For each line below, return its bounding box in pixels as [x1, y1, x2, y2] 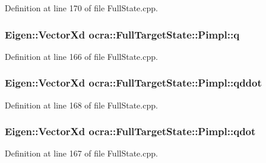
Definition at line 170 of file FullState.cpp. [5, 2, 158, 14]
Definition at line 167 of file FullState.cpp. [5, 147, 158, 159]
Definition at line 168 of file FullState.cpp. [5, 98, 158, 111]
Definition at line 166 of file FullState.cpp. [5, 50, 158, 62]
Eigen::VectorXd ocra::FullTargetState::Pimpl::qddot [5, 75, 262, 90]
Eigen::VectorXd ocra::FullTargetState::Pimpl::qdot [5, 124, 256, 139]
